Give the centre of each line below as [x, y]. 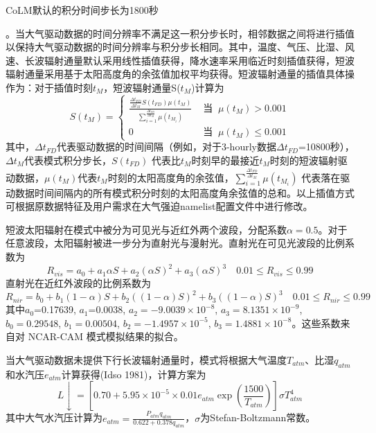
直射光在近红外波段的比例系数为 [78, 283]
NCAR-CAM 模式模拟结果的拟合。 [106, 336]
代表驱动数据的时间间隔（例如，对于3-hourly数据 [166, 147]
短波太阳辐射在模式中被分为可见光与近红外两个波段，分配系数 [146, 229]
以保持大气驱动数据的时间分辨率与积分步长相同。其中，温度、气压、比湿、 [175, 47]
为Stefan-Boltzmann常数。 [258, 417]
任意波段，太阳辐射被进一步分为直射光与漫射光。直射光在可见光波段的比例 [175, 243]
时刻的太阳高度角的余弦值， [171, 177]
